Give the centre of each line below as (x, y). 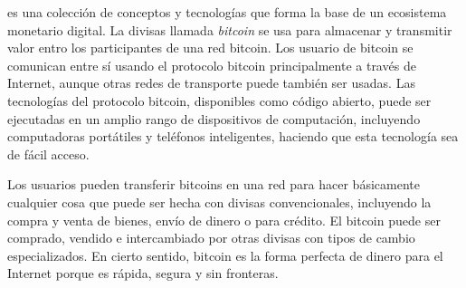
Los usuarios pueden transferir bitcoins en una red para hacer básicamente (214, 184)
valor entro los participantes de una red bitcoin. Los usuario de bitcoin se (210, 48)
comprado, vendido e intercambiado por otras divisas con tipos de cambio (211, 238)
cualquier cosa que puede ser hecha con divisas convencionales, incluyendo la (219, 202)
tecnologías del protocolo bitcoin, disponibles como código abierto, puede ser (219, 100)
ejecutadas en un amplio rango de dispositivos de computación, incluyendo (214, 118)
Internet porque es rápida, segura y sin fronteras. (143, 273)
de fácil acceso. (48, 154)
